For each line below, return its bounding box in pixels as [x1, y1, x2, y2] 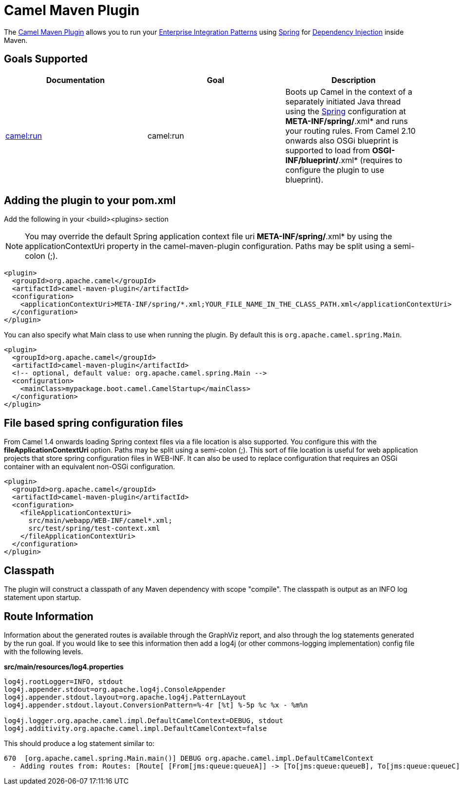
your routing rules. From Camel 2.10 [285, 125, 416, 136]
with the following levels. [4, 647, 83, 656]
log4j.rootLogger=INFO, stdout [4, 677, 123, 685]
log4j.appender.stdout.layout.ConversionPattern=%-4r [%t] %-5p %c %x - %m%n [4, 701, 308, 709]
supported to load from [285, 145, 370, 155]
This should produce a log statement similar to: [4, 739, 154, 747]
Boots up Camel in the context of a [285, 86, 413, 97]
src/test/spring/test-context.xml [28, 524, 160, 533]
